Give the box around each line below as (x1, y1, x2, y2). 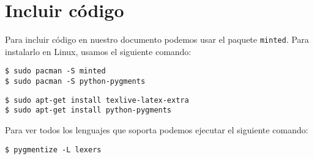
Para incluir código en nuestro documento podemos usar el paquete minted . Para (5, 33, 309, 46)
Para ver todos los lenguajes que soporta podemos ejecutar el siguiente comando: (5, 124, 308, 136)
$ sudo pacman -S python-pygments (5, 77, 146, 86)
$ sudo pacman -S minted (5, 67, 106, 76)
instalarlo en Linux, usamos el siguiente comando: (5, 45, 192, 57)
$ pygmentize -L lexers (5, 145, 102, 154)
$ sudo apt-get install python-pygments (5, 106, 172, 115)
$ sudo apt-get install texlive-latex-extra (5, 95, 189, 105)
